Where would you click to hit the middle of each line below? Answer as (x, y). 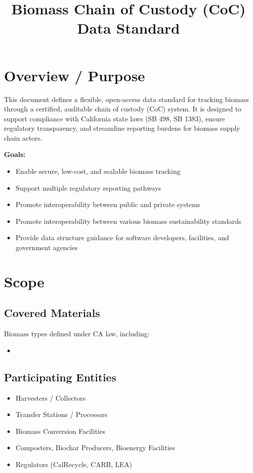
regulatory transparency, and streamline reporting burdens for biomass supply (122, 128)
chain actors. (23, 137)
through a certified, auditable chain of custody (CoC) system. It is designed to (123, 109)
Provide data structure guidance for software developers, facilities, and (122, 237)
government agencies (47, 247)
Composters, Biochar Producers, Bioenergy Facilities (95, 447)
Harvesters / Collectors (51, 397)
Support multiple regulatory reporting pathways (88, 187)
